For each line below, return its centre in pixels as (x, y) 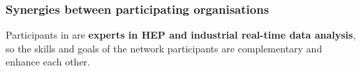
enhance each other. (48, 62)
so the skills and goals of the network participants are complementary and (164, 48)
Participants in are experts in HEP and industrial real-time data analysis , (181, 35)
